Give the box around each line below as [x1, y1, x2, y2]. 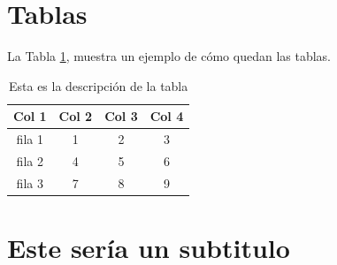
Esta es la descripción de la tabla [8, 76, 188, 95]
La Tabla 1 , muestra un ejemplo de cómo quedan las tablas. [7, 47, 332, 65]
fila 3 [16, 173, 43, 192]
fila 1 [16, 130, 43, 148]
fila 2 [16, 152, 43, 170]
